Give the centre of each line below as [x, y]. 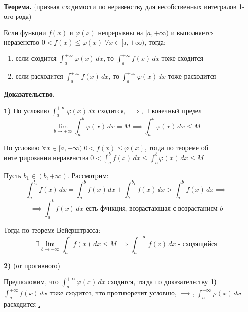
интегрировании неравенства [46, 157]
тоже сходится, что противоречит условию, [113, 293]
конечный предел [177, 110]
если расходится [39, 76]
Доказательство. [29, 94]
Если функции [25, 32]
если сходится [36, 58]
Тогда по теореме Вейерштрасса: [52, 229]
